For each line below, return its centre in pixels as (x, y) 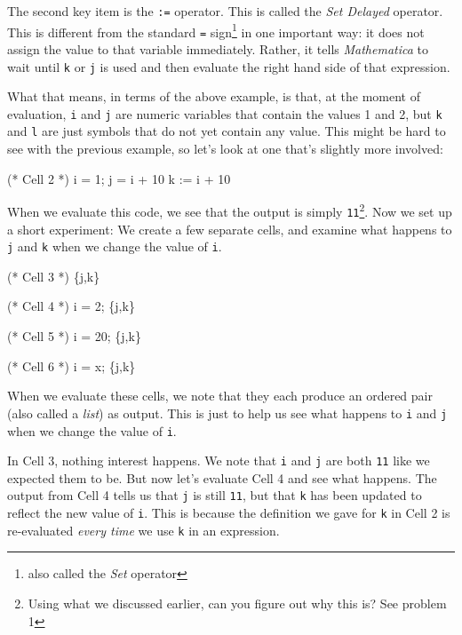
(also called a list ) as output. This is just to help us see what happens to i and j (227, 413)
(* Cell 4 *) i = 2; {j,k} (71, 306)
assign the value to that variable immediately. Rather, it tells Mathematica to (218, 48)
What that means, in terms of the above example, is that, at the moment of (214, 96)
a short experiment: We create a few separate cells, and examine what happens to (230, 229)
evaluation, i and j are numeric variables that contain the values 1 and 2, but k (225, 113)
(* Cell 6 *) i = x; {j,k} (72, 365)
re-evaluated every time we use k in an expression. (143, 530)
